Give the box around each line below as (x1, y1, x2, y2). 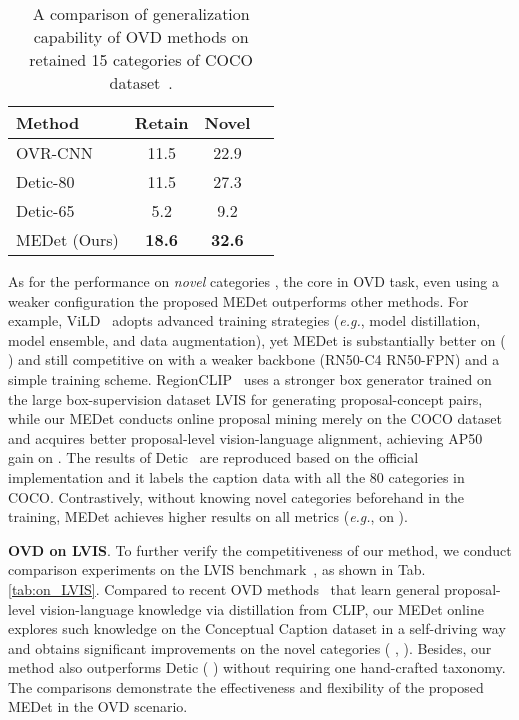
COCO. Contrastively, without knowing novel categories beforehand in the (8, 486, 465, 507)
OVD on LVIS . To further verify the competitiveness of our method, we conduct (8, 539, 512, 560)
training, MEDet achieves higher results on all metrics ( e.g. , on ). (8, 506, 408, 527)
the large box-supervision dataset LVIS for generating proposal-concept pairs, (8, 388, 483, 409)
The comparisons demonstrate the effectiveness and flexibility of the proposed (8, 676, 484, 697)
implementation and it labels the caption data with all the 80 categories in (8, 466, 465, 487)
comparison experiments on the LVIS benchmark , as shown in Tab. (8, 559, 426, 580)
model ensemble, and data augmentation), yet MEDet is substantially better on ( (8, 329, 506, 350)
